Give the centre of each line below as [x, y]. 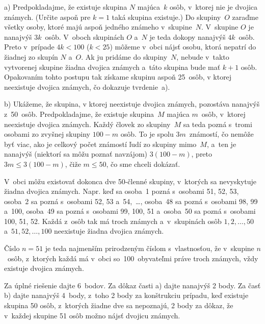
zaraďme [245, 17]
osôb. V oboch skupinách [85, 36]
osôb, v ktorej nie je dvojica [214, 7]
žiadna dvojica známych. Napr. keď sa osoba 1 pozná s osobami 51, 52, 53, [122, 191]
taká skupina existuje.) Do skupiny [166, 17]
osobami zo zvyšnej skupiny [47, 134]
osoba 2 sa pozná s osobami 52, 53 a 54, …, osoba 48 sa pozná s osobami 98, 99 [131, 201]
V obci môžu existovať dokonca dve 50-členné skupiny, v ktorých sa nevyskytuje [130, 181]
